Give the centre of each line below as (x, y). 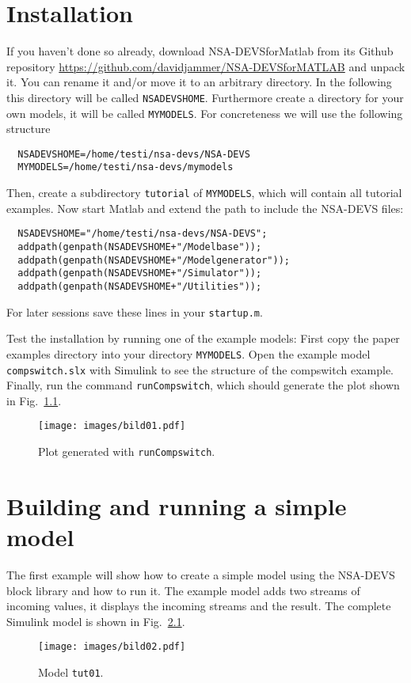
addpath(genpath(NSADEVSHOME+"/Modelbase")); (140, 247)
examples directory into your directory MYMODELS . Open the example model (188, 353)
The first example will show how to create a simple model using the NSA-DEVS (201, 575)
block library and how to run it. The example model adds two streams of (183, 590)
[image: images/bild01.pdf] (112, 426)
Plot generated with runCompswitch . (127, 452)
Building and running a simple (177, 505)
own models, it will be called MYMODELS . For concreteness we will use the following (205, 113)
